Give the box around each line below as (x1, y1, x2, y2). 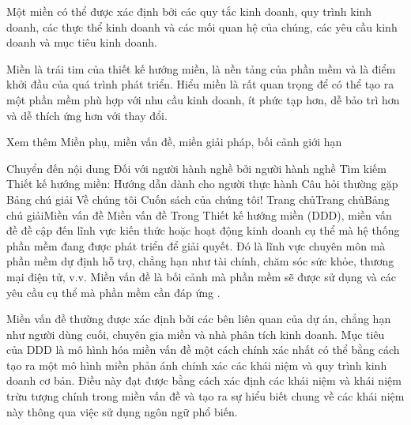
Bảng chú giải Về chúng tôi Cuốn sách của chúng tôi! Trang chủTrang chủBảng (6, 190, 390, 207)
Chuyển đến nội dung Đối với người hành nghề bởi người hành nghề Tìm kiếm (6, 160, 386, 176)
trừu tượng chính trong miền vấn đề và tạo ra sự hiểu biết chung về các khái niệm (6, 388, 405, 404)
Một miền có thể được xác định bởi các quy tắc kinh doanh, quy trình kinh (6, 3, 372, 19)
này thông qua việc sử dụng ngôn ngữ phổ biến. (6, 403, 238, 419)
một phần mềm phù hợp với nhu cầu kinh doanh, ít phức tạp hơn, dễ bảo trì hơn (6, 91, 400, 107)
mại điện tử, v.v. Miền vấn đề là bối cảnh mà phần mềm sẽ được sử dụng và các (6, 268, 396, 284)
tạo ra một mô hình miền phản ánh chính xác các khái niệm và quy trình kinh (6, 356, 387, 373)
